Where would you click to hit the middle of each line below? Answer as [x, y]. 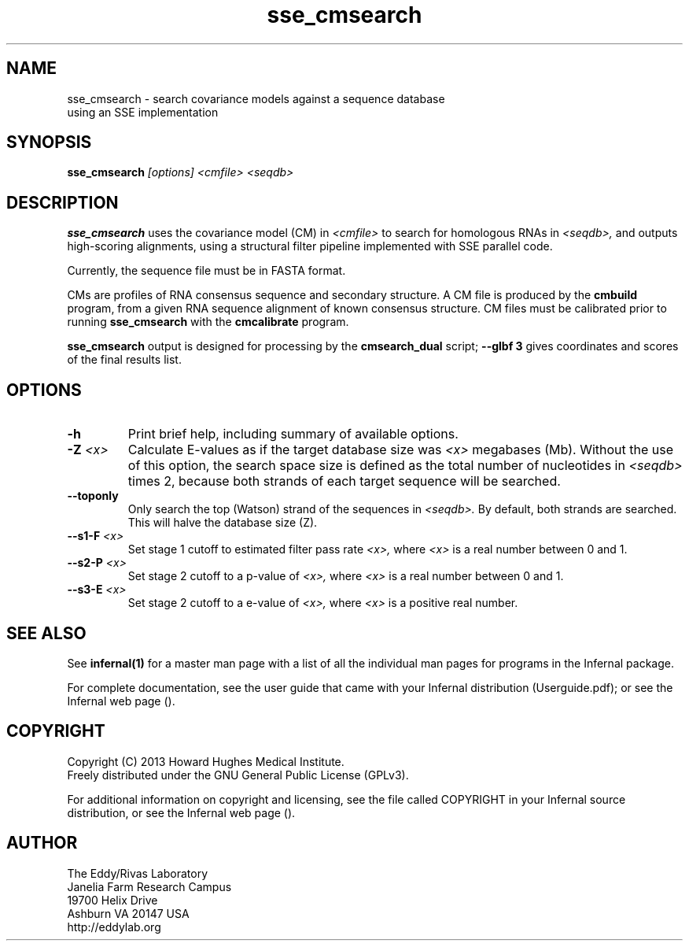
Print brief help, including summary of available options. [293, 434]
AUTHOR [42, 843]
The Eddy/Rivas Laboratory [138, 873]
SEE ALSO [46, 633]
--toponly [93, 496]
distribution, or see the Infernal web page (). [181, 812]
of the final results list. [124, 360]
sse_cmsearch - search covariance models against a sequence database [256, 98]
